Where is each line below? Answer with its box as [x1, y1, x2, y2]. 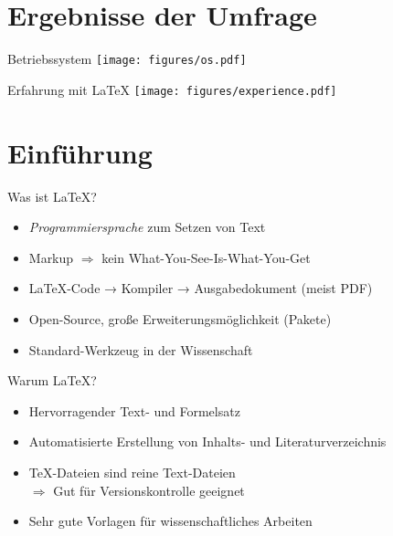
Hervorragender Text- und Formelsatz [28, 401, 240, 420]
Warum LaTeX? [7, 371, 97, 390]
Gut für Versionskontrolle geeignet [53, 480, 245, 499]
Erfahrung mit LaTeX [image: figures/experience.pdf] [7, 79, 337, 99]
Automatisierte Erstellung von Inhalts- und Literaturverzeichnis [28, 432, 387, 451]
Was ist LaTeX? [7, 186, 97, 205]
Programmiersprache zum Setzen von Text [28, 217, 266, 236]
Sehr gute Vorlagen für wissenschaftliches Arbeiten [28, 511, 313, 531]
